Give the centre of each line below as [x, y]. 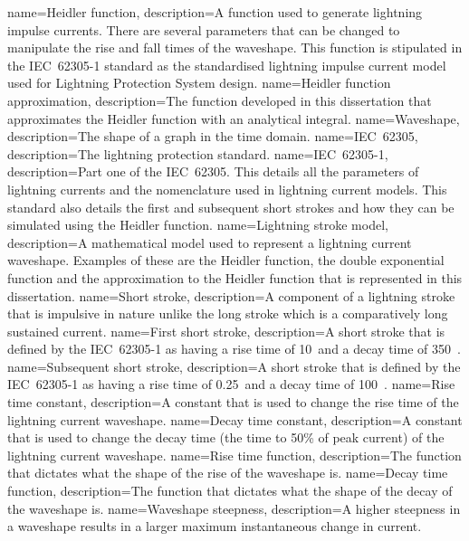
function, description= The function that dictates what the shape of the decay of [230, 491]
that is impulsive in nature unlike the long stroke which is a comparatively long [228, 313]
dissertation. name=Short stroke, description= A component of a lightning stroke [231, 295]
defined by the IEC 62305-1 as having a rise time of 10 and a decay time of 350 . [234, 349]
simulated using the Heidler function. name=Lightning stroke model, [198, 225]
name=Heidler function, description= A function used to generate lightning [215, 12]
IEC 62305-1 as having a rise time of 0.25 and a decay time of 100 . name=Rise [231, 384]
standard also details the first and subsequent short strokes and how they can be [231, 207]
